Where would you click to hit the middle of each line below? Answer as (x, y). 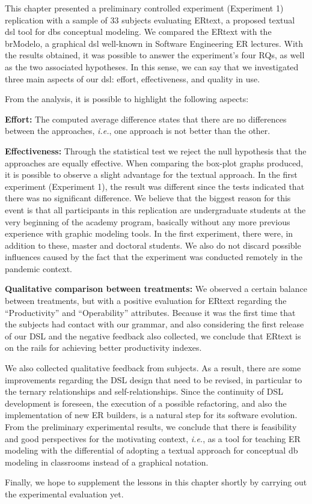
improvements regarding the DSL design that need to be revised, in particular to (154, 379)
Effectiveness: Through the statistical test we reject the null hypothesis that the (156, 150)
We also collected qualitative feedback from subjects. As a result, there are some (153, 368)
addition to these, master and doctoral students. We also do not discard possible (153, 245)
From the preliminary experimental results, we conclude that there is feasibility (151, 427)
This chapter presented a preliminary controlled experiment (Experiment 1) (144, 8)
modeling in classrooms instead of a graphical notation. (107, 462)
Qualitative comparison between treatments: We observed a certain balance (156, 289)
